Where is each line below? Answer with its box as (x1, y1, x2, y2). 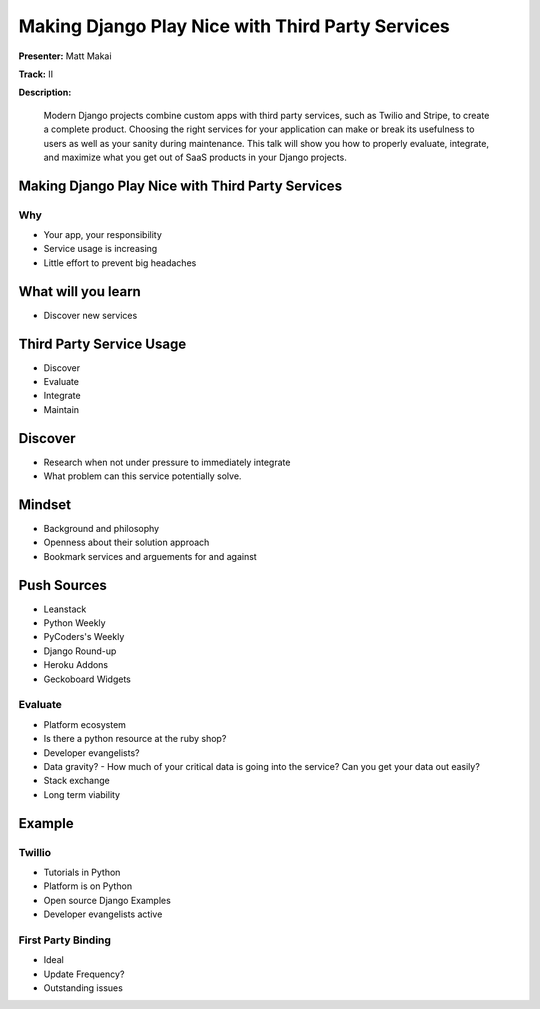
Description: (18, 86, 72, 99)
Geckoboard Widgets (43, 673, 132, 685)
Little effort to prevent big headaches (43, 256, 197, 269)
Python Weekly (43, 617, 106, 629)
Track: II (18, 68, 54, 80)
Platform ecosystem (43, 718, 127, 730)
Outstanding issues (43, 982, 124, 994)
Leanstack (43, 603, 87, 615)
